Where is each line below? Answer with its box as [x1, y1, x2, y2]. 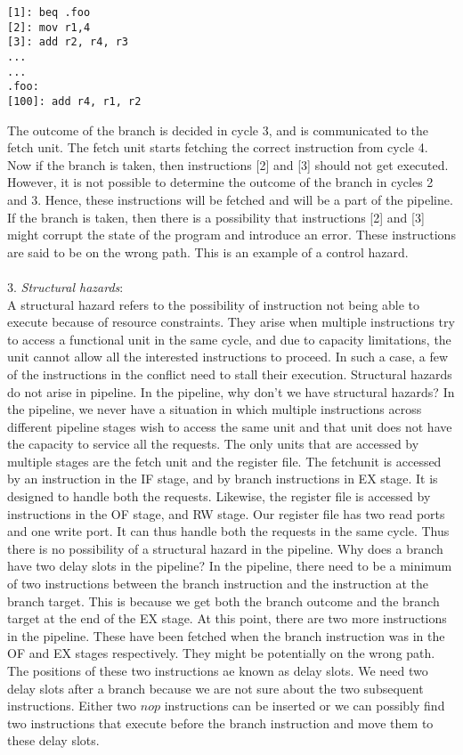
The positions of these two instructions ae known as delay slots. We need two [7, 662, 428, 679]
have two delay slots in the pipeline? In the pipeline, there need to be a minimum [7, 556, 452, 575]
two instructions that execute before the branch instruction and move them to [7, 713, 434, 732]
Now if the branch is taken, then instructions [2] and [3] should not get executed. [7, 155, 449, 174]
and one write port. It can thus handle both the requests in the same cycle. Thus [7, 522, 450, 540]
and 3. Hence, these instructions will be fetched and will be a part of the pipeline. [7, 190, 453, 208]
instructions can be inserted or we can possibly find [164, 696, 445, 715]
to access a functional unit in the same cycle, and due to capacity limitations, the [7, 329, 451, 348]
